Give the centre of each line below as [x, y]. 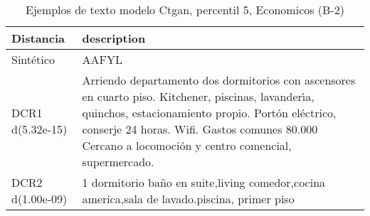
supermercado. [118, 162]
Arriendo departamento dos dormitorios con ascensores [219, 80]
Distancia [38, 38]
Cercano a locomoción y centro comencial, [187, 145]
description [114, 38]
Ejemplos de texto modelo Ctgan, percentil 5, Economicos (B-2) [185, 10]
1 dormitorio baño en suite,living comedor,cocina [204, 182]
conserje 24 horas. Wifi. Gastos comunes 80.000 [200, 129]
